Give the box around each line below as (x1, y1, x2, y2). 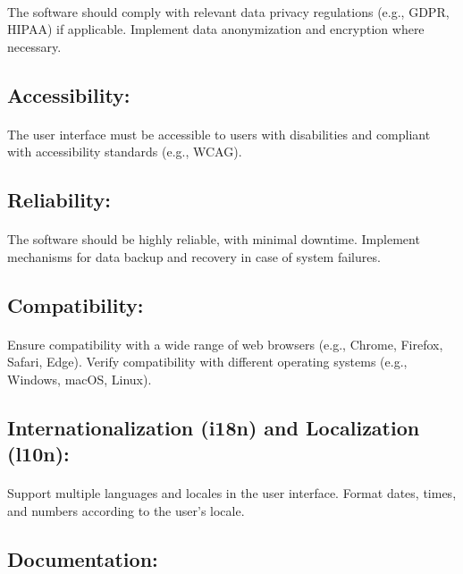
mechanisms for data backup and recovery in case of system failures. (7, 247, 381, 266)
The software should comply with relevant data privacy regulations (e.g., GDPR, (7, 2, 450, 21)
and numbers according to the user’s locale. (7, 502, 245, 520)
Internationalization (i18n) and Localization (7, 414, 420, 442)
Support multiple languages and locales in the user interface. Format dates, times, (7, 484, 457, 502)
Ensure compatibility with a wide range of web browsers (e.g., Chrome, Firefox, (7, 334, 443, 353)
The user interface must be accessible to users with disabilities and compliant (7, 124, 431, 143)
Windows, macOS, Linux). (7, 370, 152, 389)
